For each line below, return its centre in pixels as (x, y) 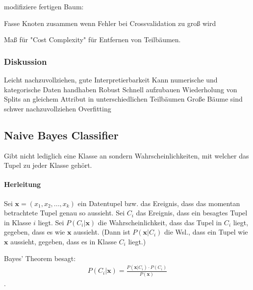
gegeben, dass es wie (35, 232)
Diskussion (25, 61)
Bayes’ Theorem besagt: (40, 258)
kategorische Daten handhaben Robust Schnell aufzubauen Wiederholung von (121, 89)
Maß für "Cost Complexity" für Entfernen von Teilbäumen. (92, 40)
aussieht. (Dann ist (102, 232)
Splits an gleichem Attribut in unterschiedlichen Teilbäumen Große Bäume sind (123, 99)
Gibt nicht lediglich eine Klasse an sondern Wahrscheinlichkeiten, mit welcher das (126, 155)
